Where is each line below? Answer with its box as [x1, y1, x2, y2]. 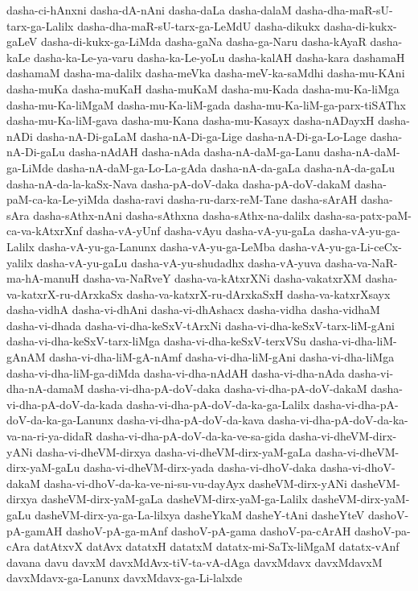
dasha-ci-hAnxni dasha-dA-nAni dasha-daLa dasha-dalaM [6, 2, 292, 18]
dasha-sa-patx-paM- [313, 206, 412, 223]
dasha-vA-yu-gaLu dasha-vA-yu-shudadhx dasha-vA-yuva [36, 254, 322, 271]
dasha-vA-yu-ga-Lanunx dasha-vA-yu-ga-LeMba [38, 238, 276, 254]
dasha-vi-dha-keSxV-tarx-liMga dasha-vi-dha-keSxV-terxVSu [6, 333, 306, 349]
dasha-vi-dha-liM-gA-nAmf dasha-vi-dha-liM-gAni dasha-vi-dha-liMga [49, 349, 395, 366]
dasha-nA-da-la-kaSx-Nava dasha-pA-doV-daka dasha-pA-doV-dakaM [6, 175, 351, 192]
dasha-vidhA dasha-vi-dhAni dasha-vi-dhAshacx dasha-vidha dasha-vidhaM [6, 301, 380, 318]
